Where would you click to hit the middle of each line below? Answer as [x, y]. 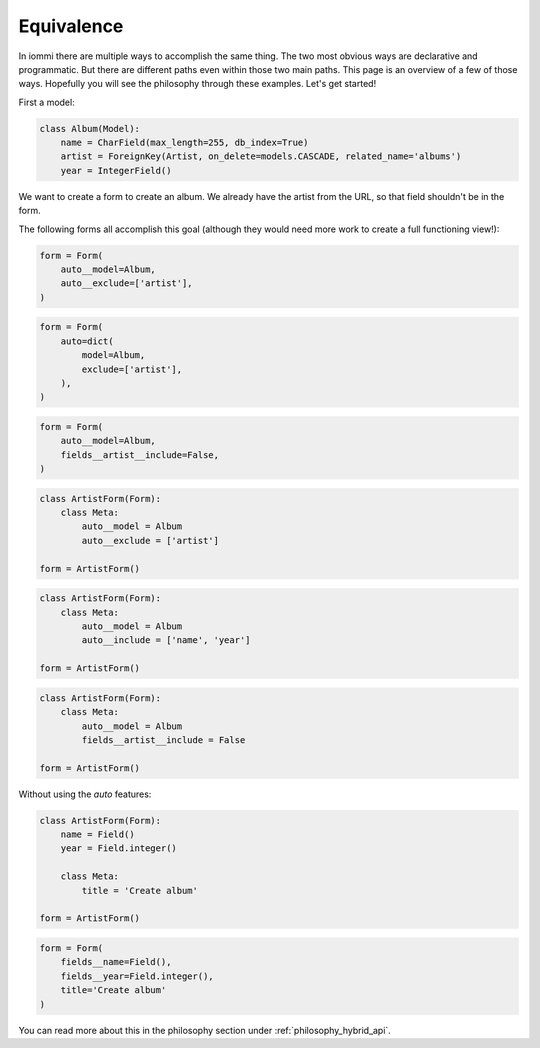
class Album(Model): [89, 128]
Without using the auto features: [85, 794]
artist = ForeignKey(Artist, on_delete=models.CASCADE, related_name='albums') [261, 156]
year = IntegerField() [116, 170]
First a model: [46, 102]
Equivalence [71, 26]
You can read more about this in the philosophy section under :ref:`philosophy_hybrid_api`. [205, 1030]
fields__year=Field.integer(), [137, 976]
